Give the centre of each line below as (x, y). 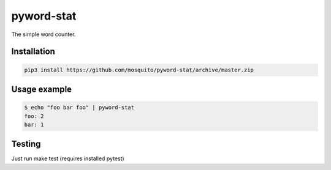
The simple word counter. (44, 34)
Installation (33, 52)
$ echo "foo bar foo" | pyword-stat (79, 108)
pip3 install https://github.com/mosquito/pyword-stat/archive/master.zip (139, 70)
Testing (26, 144)
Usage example (42, 89)
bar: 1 (34, 124)
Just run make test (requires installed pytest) (68, 158)
